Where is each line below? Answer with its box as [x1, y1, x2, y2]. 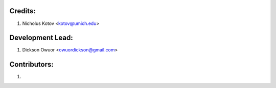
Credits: [9, 7, 36, 15]
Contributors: [9, 60, 54, 69]
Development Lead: [9, 34, 74, 42]
